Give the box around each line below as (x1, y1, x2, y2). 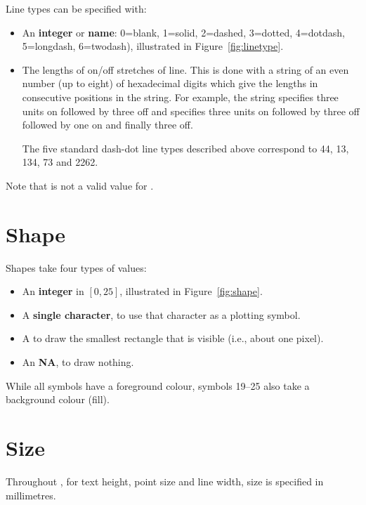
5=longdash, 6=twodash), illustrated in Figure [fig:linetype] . (22, 39, 284, 53)
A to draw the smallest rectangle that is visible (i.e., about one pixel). (22, 331, 324, 346)
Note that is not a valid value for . (6, 178, 154, 192)
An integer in (22, 284, 84, 299)
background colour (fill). (6, 392, 110, 407)
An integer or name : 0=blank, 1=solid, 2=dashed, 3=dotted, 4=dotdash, (22, 25, 345, 39)
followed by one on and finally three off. (22, 117, 193, 132)
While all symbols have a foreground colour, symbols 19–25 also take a (6, 378, 310, 393)
